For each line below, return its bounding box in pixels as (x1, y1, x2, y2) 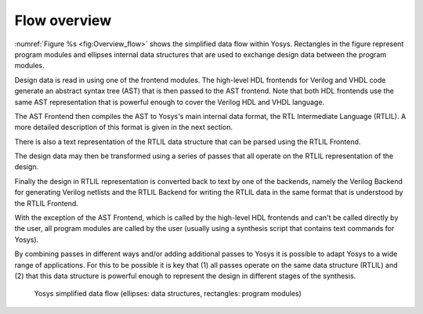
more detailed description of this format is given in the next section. (14, 122, 233, 132)
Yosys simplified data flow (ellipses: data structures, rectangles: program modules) (34, 289, 302, 298)
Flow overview (14, 12, 112, 29)
